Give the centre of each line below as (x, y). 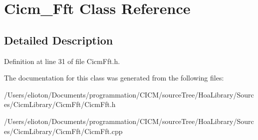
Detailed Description (59, 40)
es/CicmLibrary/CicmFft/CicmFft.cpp (63, 131)
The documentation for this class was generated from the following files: (114, 78)
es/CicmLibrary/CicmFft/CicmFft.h (60, 104)
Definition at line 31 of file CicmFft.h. (62, 61)
